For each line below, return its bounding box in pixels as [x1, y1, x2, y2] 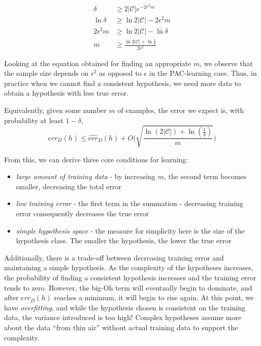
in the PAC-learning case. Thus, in [149, 68, 257, 78]
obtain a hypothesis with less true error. [4, 88, 129, 98]
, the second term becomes [164, 171, 247, 182]
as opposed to [99, 68, 142, 78]
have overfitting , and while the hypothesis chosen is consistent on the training [4, 302, 246, 312]
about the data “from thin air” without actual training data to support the [4, 322, 238, 333]
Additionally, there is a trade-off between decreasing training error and [4, 252, 224, 263]
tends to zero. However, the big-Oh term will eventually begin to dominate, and [4, 282, 252, 293]
